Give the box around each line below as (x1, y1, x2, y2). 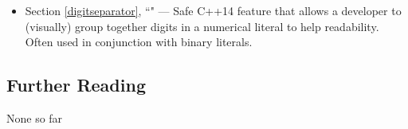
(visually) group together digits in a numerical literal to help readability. (25, 18, 379, 34)
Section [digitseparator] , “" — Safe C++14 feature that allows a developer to (25, 2, 402, 18)
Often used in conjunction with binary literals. (25, 33, 253, 50)
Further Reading (6, 72, 146, 97)
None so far (6, 109, 63, 126)
